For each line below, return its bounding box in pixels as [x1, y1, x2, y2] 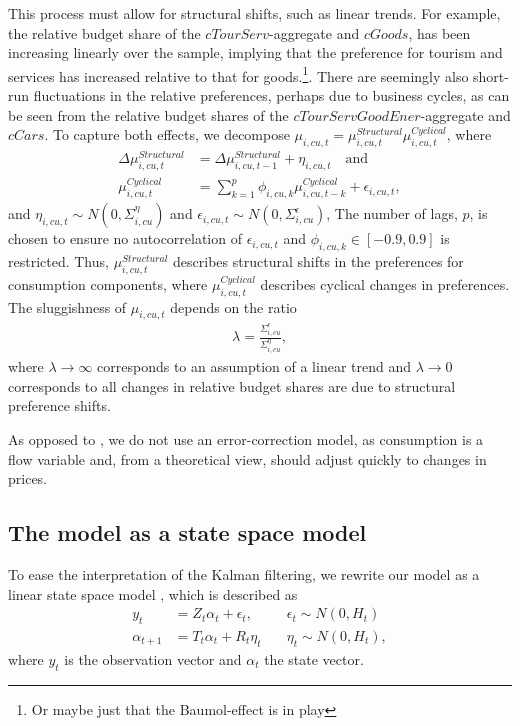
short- [473, 65, 509, 86]
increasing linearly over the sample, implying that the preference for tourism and [8, 42, 503, 63]
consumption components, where [8, 273, 208, 294]
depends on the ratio [170, 296, 297, 317]
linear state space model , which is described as [8, 583, 298, 604]
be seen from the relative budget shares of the [8, 104, 289, 125]
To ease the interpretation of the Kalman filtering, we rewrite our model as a [8, 563, 480, 584]
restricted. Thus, [8, 250, 109, 271]
